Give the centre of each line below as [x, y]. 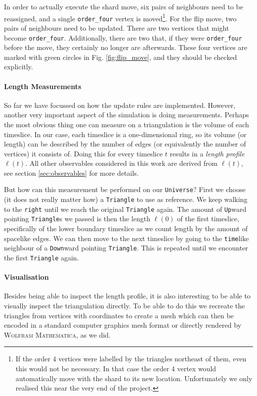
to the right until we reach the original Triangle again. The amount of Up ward [125, 209]
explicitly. [19, 67]
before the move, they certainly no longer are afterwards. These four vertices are [126, 47]
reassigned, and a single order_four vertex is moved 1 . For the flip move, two [120, 17]
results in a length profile [207, 153]
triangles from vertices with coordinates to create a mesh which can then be [119, 315]
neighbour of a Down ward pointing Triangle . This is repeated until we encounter [126, 248]
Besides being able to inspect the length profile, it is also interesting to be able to [127, 296]
